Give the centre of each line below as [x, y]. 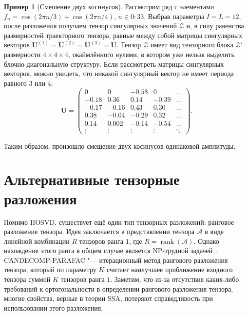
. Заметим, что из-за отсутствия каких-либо [175, 279]
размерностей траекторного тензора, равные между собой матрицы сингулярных [123, 35]
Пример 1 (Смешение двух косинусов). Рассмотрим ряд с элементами [109, 6]
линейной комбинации [37, 241]
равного [15, 83]
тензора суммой [27, 279]
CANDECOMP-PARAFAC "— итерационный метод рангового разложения [116, 260]
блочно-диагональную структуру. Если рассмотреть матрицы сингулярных [114, 64]
